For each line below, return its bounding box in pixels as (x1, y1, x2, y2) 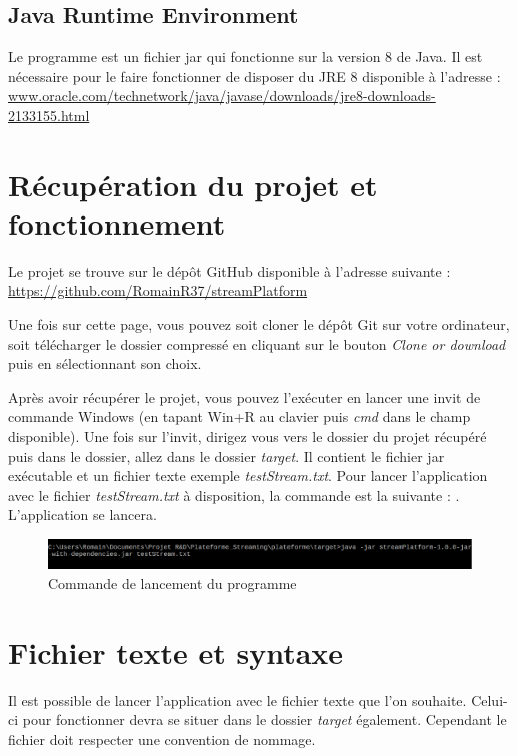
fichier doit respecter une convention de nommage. (8, 728, 316, 749)
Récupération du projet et (8, 163, 378, 204)
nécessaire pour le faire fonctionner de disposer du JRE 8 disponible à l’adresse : (8, 65, 501, 86)
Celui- (471, 689, 508, 710)
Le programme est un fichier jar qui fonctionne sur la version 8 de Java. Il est (8, 46, 483, 67)
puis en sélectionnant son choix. (8, 353, 202, 374)
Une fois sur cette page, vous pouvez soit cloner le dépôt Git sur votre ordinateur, (8, 314, 510, 335)
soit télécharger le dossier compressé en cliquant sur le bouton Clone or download (8, 333, 506, 354)
